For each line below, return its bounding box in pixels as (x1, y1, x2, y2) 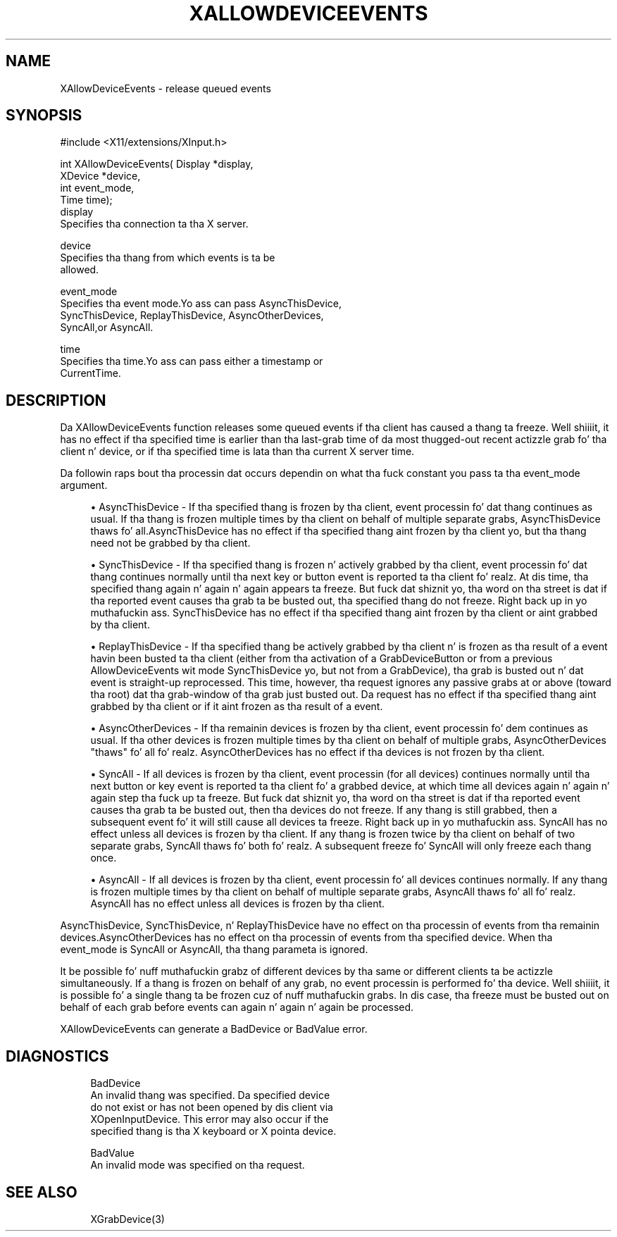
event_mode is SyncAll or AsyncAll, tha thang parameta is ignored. (60, 943, 368, 956)
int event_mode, (60, 182, 135, 194)
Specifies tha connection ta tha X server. (60, 218, 249, 230)
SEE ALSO (6, 1183, 77, 1201)
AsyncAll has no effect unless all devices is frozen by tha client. (90, 897, 385, 910)
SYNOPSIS (6, 106, 82, 125)
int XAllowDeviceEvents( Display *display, (60, 158, 254, 170)
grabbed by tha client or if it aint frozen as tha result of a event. (90, 700, 383, 713)
